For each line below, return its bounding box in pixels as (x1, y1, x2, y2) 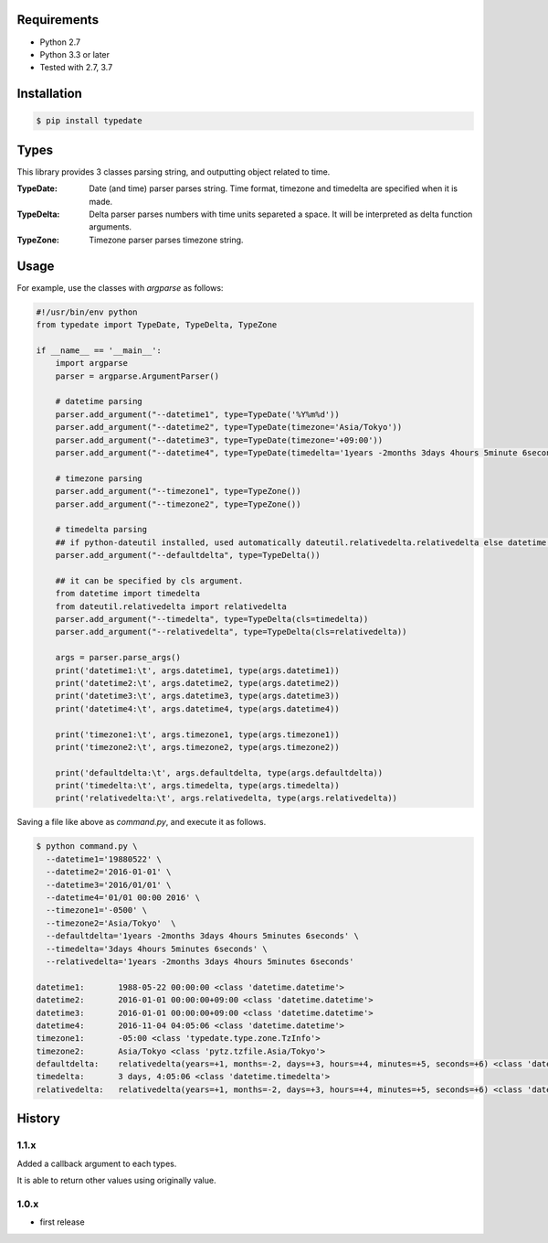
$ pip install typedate (36, 115, 143, 126)
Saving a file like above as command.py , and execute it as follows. (16, 817, 267, 828)
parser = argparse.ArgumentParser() (55, 370, 219, 381)
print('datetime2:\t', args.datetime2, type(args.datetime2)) (55, 678, 340, 688)
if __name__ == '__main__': (36, 345, 162, 356)
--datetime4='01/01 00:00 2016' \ (46, 893, 201, 903)
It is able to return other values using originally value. (16, 1175, 216, 1186)
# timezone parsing (55, 473, 143, 484)
